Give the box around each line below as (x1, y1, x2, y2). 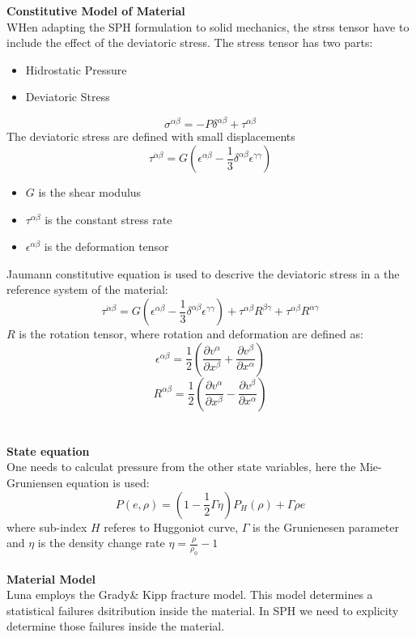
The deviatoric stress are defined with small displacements (6, 128, 295, 145)
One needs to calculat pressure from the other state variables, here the (6, 458, 356, 475)
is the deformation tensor (44, 238, 169, 255)
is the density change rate (37, 534, 165, 551)
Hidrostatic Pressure (25, 61, 127, 78)
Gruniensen (6, 474, 63, 490)
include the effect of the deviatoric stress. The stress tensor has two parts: (6, 34, 373, 51)
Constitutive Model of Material (6, 2, 185, 19)
